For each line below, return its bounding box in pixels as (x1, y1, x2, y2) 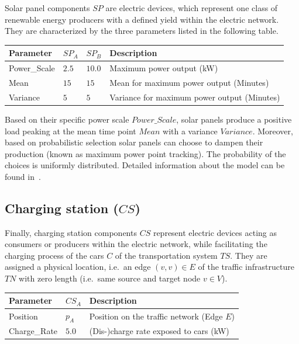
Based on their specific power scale (5, 113, 129, 125)
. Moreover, (252, 124, 293, 137)
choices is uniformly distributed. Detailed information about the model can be (5, 159, 285, 171)
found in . (5, 170, 41, 182)
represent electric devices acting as (153, 226, 277, 238)
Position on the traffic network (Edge (89, 310, 223, 322)
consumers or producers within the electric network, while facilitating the (5, 238, 267, 250)
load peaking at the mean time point (5, 124, 136, 137)
